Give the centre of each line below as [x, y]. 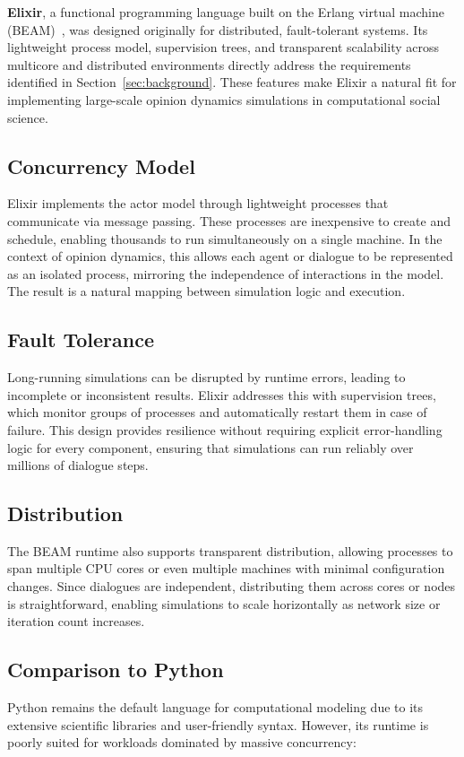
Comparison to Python [116, 670]
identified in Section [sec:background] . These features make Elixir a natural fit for [232, 82]
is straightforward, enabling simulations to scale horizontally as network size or [224, 603]
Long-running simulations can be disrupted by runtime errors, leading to [206, 377]
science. [28, 117]
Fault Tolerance [81, 339]
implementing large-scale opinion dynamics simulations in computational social [224, 99]
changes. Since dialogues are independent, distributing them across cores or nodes [232, 586]
